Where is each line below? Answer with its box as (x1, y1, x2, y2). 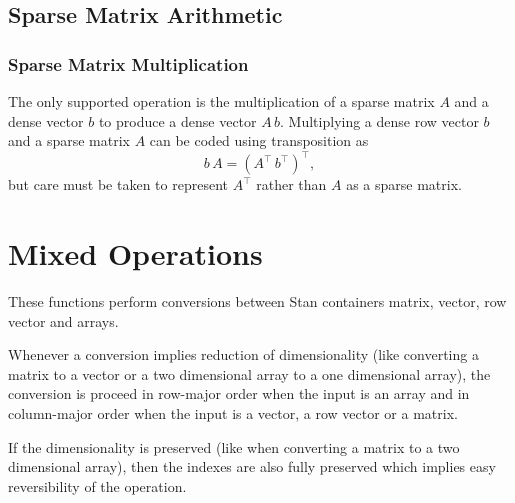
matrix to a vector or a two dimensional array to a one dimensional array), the (8, 363, 491, 384)
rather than (256, 174, 327, 195)
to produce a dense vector (98, 110, 257, 131)
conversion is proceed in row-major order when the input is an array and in (8, 383, 470, 404)
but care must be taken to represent (8, 174, 228, 195)
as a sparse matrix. (346, 174, 462, 195)
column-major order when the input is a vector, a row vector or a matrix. (8, 402, 458, 423)
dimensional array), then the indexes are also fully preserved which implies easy (8, 456, 496, 477)
